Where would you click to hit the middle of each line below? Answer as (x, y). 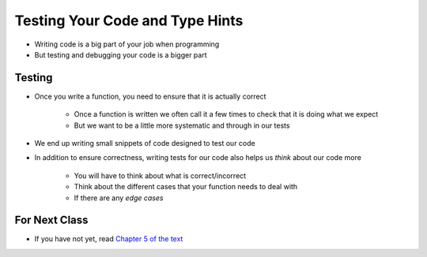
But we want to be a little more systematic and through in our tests (182, 125)
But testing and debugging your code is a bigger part (121, 54)
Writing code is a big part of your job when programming (127, 44)
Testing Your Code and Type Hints (129, 20)
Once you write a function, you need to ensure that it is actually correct (150, 96)
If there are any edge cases (119, 198)
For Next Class (51, 220)
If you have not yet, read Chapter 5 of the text (109, 239)
